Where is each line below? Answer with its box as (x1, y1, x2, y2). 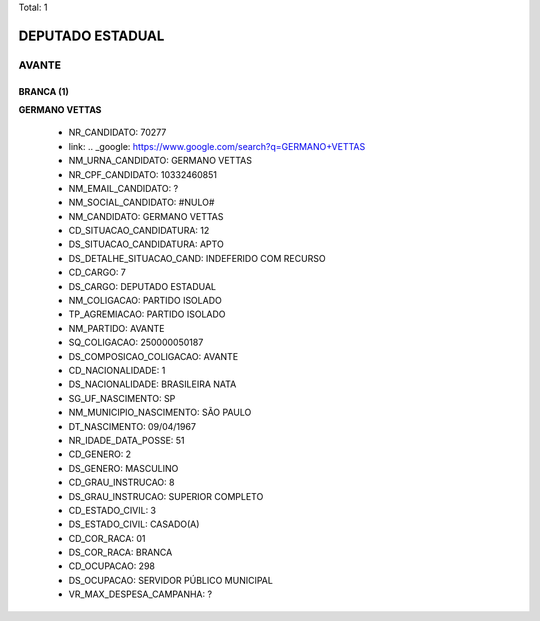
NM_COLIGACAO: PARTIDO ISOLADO (68, 295, 222, 307)
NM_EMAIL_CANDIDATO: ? (68, 182, 179, 194)
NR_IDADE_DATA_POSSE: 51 (68, 434, 185, 446)
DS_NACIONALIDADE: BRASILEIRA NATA (68, 378, 237, 390)
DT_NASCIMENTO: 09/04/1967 (68, 420, 197, 432)
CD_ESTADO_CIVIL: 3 (68, 504, 157, 516)
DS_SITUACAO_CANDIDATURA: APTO (68, 238, 224, 250)
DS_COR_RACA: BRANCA (68, 546, 173, 559)
